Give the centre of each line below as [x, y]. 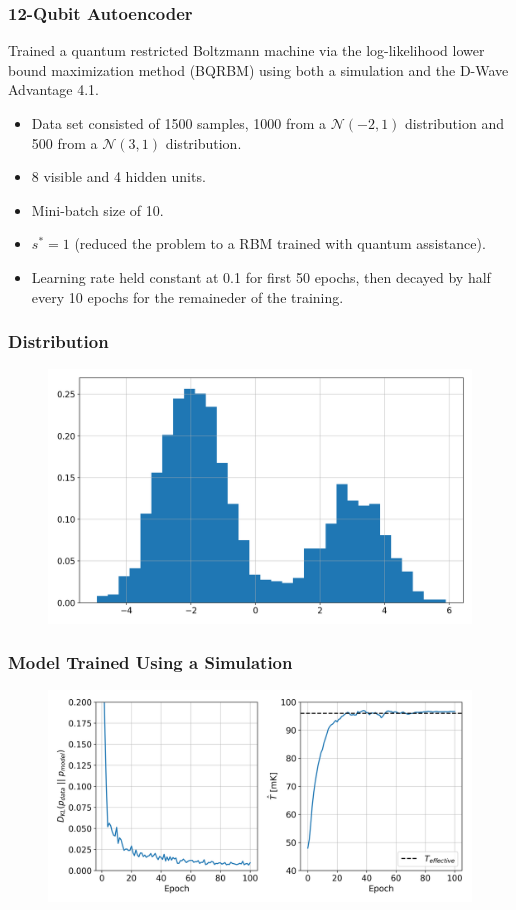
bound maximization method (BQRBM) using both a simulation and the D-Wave [258, 69]
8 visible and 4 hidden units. [118, 176]
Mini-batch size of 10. [97, 209]
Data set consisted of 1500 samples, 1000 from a [178, 123]
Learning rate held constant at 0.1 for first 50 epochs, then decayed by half [261, 276]
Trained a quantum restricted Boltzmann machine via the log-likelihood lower [246, 50]
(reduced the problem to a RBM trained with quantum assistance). [280, 243]
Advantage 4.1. [53, 89]
